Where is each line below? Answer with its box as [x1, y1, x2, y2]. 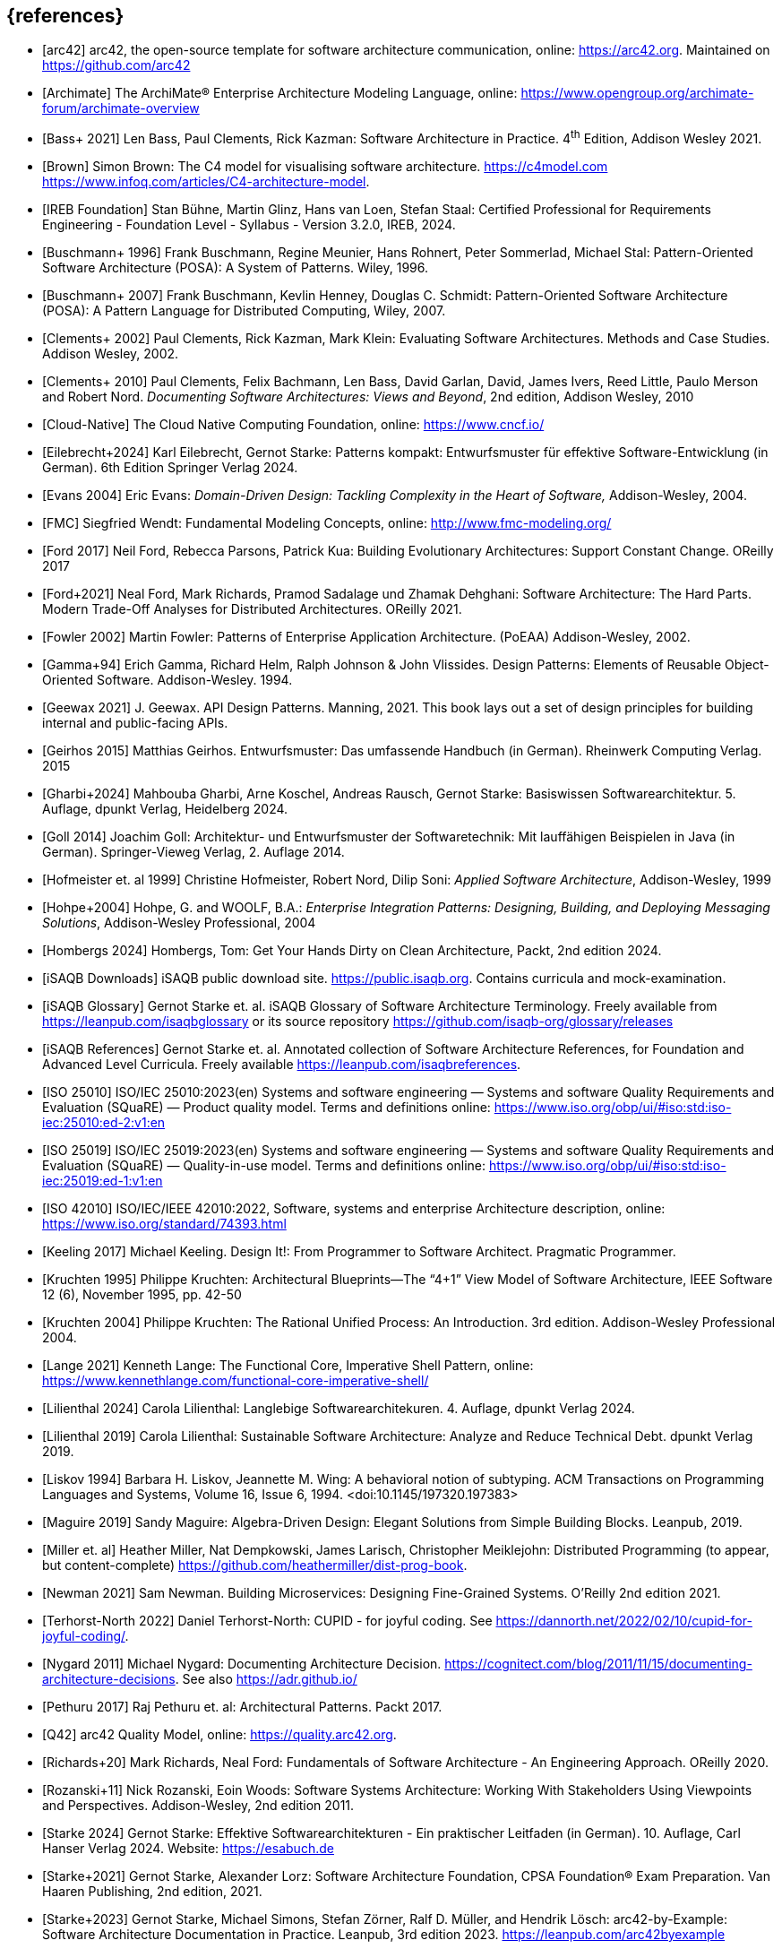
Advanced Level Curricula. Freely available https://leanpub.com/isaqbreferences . [42, 1056, 521, 1073]
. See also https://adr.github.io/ [175, 1671, 357, 1687]
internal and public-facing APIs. [42, 715, 228, 731]
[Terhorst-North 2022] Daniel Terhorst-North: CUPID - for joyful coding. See [42, 1613, 493, 1629]
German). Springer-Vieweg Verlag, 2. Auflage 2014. [42, 844, 345, 860]
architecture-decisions [42, 1671, 176, 1687]
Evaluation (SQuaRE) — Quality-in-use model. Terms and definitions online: [42, 1158, 486, 1174]
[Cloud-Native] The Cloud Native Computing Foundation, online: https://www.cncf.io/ [42, 417, 545, 433]
